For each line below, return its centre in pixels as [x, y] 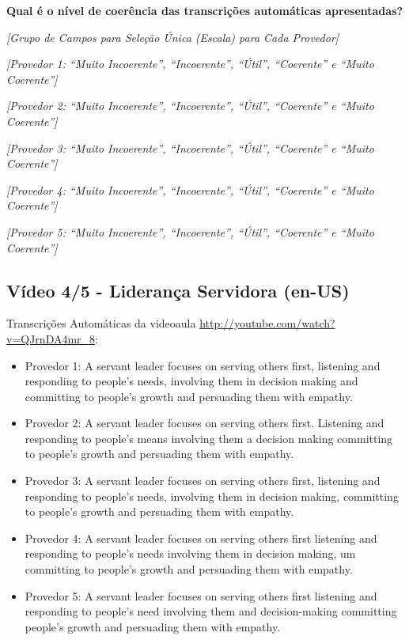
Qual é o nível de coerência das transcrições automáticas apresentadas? [205, 10]
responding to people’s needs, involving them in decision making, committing [212, 496]
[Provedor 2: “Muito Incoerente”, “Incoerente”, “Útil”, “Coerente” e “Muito [190, 106]
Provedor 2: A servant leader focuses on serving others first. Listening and [204, 423]
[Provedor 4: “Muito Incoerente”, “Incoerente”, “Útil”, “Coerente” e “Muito [190, 189]
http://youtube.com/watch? [267, 323]
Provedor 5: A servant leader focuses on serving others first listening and [201, 595]
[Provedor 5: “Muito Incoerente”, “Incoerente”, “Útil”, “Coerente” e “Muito [190, 231]
